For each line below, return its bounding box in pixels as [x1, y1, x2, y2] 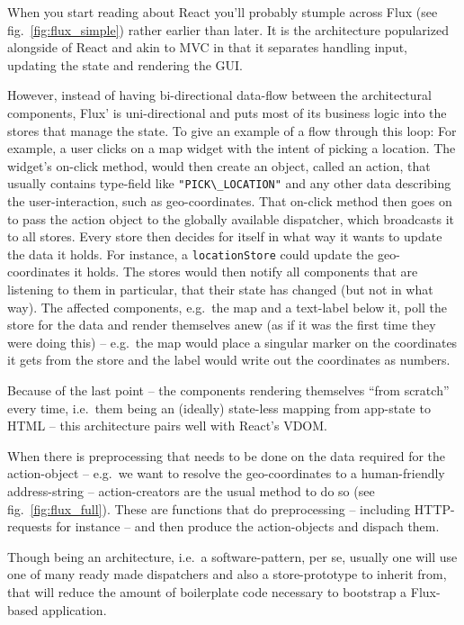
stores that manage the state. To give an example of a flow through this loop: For [7, 121, 457, 140]
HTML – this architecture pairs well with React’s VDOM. [7, 416, 327, 435]
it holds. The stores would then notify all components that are [74, 262, 418, 281]
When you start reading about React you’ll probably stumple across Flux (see [7, 3, 438, 21]
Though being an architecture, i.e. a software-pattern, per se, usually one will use [7, 547, 458, 566]
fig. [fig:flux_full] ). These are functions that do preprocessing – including [7, 499, 411, 518]
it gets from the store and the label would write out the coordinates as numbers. [7, 350, 451, 369]
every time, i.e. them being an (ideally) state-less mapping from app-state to [7, 398, 431, 417]
